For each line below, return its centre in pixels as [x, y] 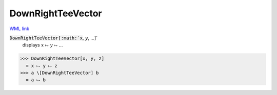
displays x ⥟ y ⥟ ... [43, 45]
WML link [19, 29]
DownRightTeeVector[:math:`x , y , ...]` [53, 38]
